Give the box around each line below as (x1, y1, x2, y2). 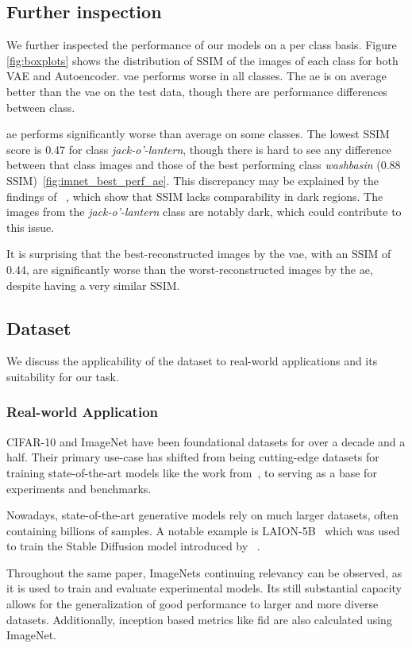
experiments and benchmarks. (6, 480, 152, 496)
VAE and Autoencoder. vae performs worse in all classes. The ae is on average (6, 67, 387, 84)
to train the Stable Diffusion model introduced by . (6, 538, 260, 554)
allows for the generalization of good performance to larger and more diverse (6, 596, 379, 612)
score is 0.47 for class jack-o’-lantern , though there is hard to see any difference (6, 141, 392, 157)
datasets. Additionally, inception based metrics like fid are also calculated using (6, 611, 392, 627)
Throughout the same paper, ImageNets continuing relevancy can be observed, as (6, 564, 402, 580)
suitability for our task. (6, 368, 119, 384)
